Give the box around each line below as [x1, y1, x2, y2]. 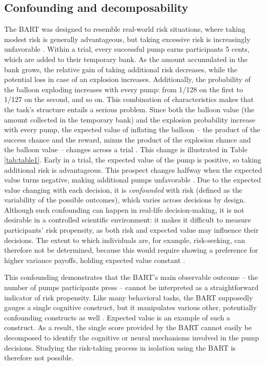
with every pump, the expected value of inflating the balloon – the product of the [4, 124, 260, 135]
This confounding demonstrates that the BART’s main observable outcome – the [4, 272, 258, 282]
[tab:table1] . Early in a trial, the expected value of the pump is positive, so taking [4, 154, 261, 165]
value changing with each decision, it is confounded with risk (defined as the [4, 184, 242, 195]
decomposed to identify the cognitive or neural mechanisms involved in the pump [4, 332, 259, 343]
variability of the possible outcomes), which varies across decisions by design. [4, 194, 245, 205]
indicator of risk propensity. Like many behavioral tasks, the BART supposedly [4, 292, 253, 302]
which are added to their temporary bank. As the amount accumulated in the [4, 53, 248, 64]
